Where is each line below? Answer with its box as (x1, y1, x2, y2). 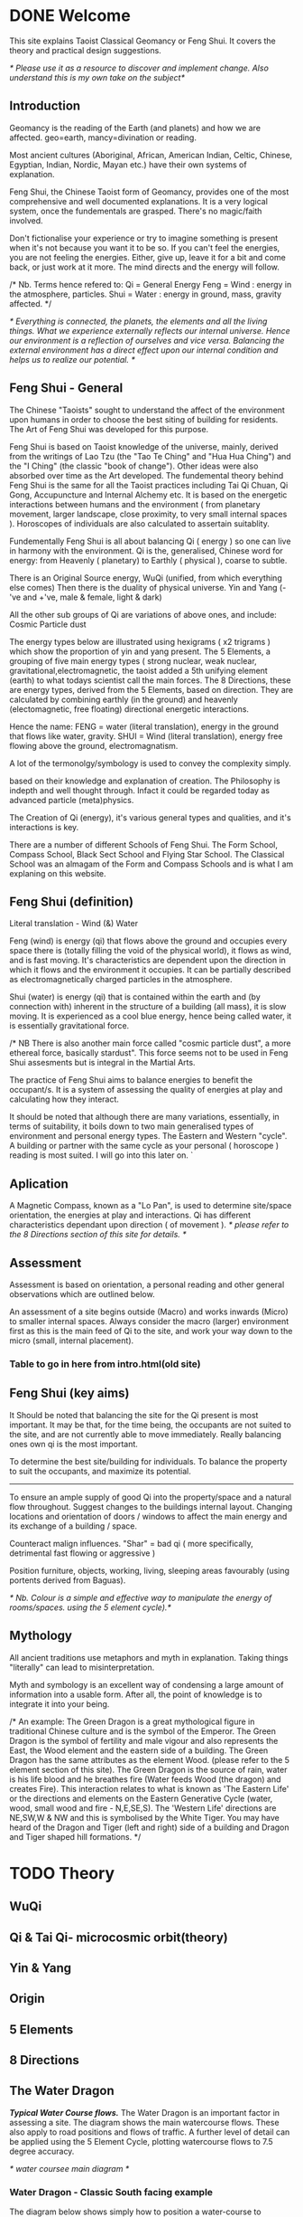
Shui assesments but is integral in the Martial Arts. (9, 1057, 196, 1068)
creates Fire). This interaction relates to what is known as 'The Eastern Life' (9, 1783, 289, 1794)
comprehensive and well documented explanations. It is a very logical (9, 195, 269, 206)
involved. (9, 214, 43, 226)
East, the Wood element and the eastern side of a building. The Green (9, 1745, 269, 1756)
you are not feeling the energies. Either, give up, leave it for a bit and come (9, 251, 286, 262)
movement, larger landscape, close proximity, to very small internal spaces (9, 508, 288, 519)
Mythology (9, 1628, 72, 1644)
